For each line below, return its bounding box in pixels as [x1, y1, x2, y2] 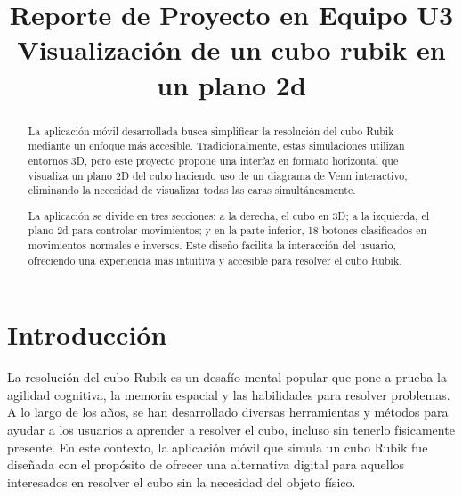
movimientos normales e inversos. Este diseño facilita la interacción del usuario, [28, 238, 396, 253]
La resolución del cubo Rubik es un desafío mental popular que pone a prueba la [7, 368, 447, 387]
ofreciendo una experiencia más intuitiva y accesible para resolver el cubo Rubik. [28, 252, 402, 267]
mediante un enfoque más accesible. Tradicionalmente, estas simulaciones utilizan [28, 138, 405, 153]
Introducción [7, 316, 167, 353]
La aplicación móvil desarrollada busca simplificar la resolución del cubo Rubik [28, 123, 394, 138]
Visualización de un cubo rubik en [17, 31, 446, 68]
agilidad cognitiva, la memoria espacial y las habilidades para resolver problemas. [7, 385, 450, 403]
